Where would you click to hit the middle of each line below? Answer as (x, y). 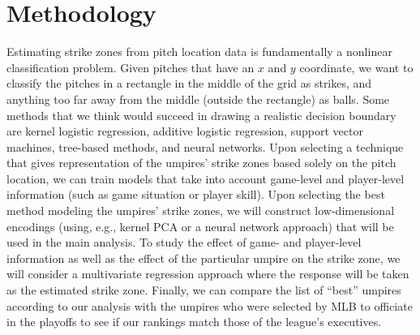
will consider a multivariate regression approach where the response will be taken (208, 274)
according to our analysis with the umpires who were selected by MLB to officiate (210, 305)
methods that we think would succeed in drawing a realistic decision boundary (201, 115)
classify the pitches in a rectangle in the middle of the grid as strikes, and (189, 83)
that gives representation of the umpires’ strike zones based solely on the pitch (201, 163)
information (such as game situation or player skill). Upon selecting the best (196, 194)
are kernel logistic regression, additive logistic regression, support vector (185, 131)
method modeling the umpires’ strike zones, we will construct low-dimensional (201, 210)
